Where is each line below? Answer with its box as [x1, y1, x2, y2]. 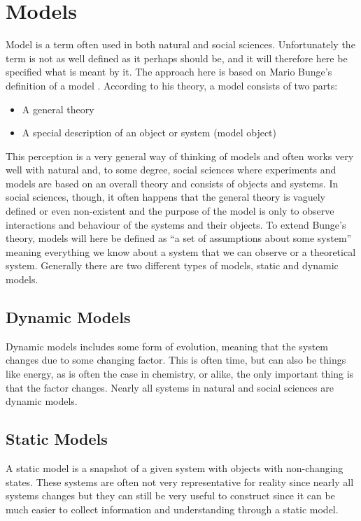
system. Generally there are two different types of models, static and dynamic [6, 258, 339, 273]
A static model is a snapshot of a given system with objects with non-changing [6, 461, 344, 475]
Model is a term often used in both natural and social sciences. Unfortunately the [6, 37, 355, 52]
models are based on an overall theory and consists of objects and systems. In [6, 176, 339, 190]
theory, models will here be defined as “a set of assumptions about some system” [6, 231, 352, 245]
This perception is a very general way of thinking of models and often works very [6, 148, 354, 163]
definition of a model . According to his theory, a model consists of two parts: [6, 78, 338, 92]
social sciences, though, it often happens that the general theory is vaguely [6, 190, 326, 204]
